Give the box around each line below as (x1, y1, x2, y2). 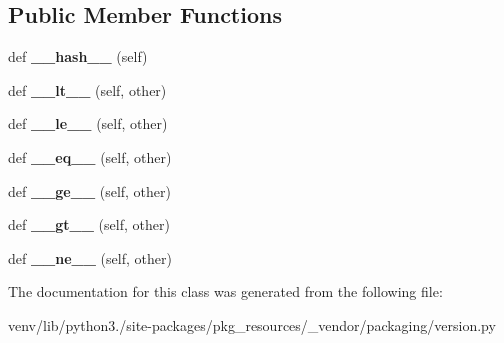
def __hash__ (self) (8, 46, 148, 67)
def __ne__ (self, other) (8, 247, 172, 268)
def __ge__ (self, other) (8, 180, 171, 201)
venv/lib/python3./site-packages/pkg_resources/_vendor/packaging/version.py (8, 314, 496, 335)
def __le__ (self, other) (8, 113, 168, 134)
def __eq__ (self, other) (8, 146, 172, 167)
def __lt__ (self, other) (8, 79, 167, 100)
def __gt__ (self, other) (8, 214, 170, 235)
